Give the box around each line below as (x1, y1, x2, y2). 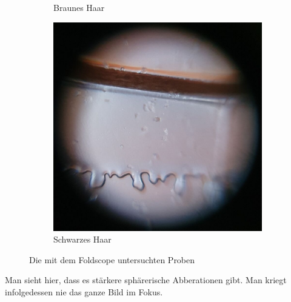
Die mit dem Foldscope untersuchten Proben (29, 253, 195, 266)
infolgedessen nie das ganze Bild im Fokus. (5, 285, 163, 298)
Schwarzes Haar (53, 233, 112, 246)
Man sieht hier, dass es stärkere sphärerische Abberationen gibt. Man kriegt (5, 273, 287, 286)
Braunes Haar (53, 1, 105, 13)
